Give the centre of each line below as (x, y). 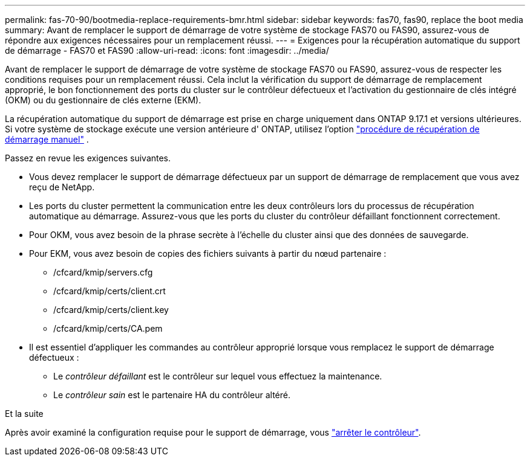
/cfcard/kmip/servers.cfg (103, 272)
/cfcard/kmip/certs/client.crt (110, 291)
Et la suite (24, 414)
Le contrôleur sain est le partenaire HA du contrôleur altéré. (172, 395)
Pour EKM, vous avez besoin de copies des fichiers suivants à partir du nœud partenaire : (208, 253)
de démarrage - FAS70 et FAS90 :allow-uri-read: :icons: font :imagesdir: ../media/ (167, 50)
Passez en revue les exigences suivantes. (88, 158)
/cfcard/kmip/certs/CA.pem (108, 328)
